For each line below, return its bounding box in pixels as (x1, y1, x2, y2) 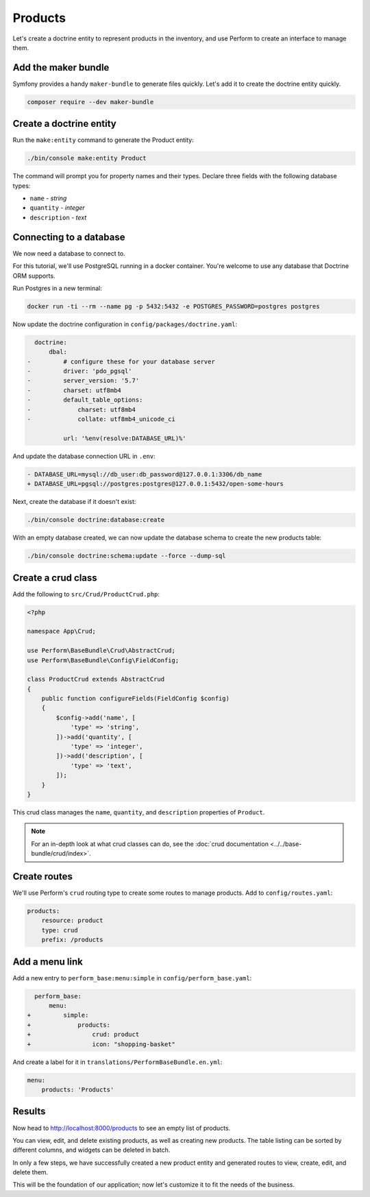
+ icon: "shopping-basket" (27, 1040, 176, 1048)
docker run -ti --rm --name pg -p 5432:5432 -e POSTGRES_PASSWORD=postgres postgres (27, 302, 320, 310)
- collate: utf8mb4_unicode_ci (27, 415, 176, 423)
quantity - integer (29, 204, 85, 212)
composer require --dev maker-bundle (27, 98, 154, 106)
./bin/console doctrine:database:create (27, 516, 164, 524)
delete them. (12, 1168, 49, 1176)
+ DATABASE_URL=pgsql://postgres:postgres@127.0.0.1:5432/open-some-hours (27, 480, 284, 488)
